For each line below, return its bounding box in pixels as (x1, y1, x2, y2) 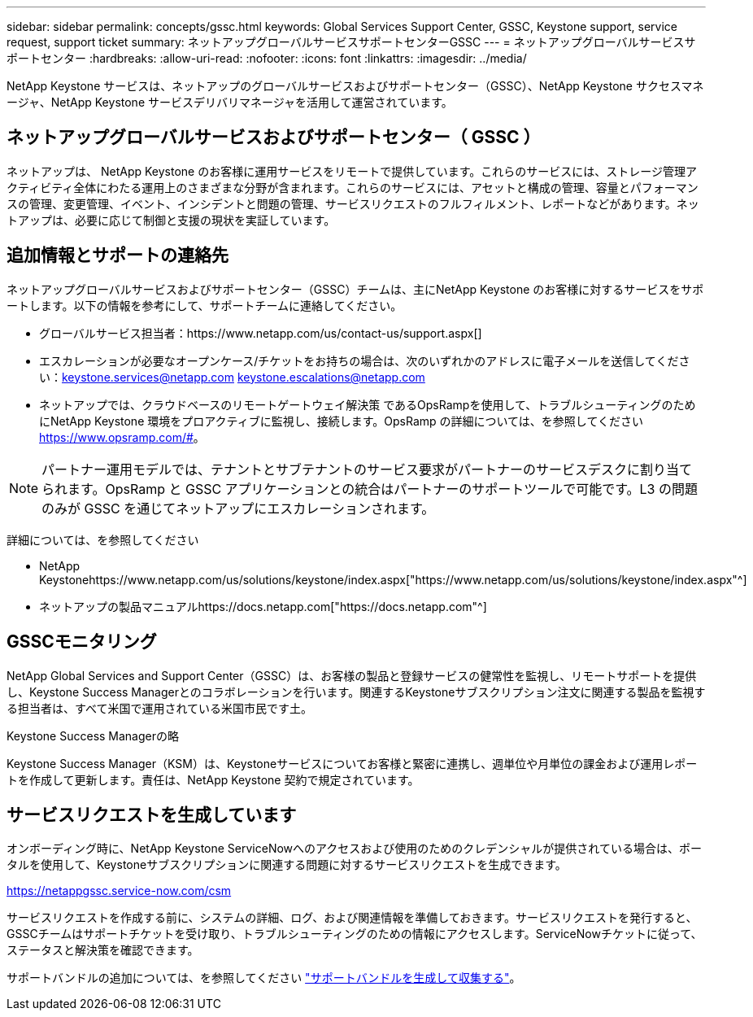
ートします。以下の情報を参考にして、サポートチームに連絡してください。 (7, 298, 403, 312)
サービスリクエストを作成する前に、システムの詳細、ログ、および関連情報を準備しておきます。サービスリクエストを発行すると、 (7, 910, 698, 925)
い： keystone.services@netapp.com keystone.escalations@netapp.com (39, 369, 425, 384)
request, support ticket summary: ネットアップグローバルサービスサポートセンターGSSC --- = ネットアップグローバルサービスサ (7, 35, 696, 49)
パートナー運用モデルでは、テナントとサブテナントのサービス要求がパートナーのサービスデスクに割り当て (41, 460, 693, 478)
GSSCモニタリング (7, 631, 157, 653)
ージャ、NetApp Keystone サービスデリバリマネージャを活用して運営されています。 (7, 95, 453, 109)
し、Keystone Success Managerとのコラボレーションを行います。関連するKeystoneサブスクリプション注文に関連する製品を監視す (7, 684, 706, 699)
